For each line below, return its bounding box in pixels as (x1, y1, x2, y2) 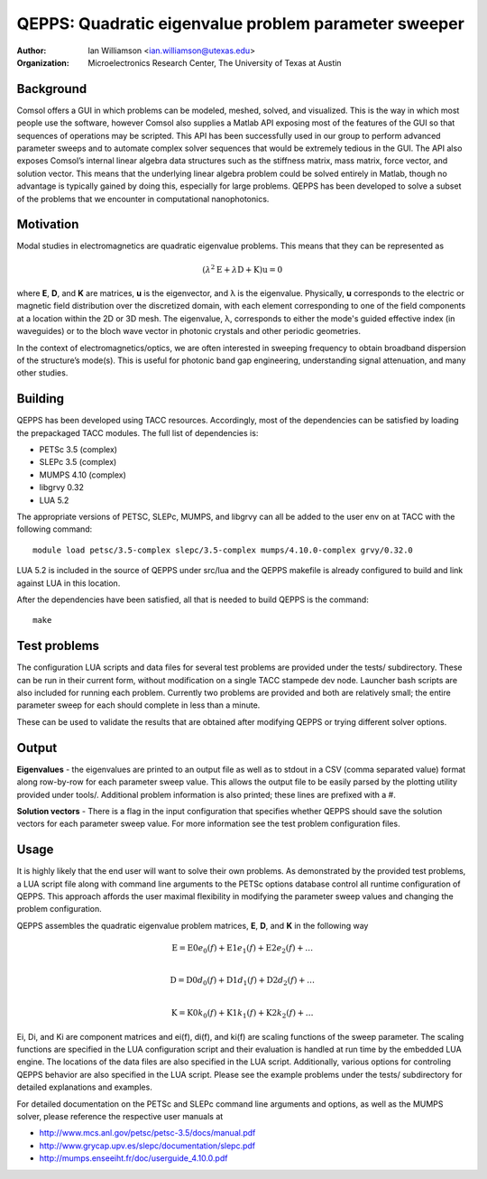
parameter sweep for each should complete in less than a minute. (16, 700, 261, 710)
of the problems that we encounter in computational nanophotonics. (16, 193, 270, 204)
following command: (16, 524, 93, 534)
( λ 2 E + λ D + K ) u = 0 (201, 263, 283, 274)
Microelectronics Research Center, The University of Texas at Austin (87, 57, 342, 68)
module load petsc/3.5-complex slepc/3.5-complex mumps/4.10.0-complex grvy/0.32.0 (32, 544, 414, 555)
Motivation (16, 217, 79, 232)
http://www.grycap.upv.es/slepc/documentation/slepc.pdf (39, 1140, 256, 1151)
